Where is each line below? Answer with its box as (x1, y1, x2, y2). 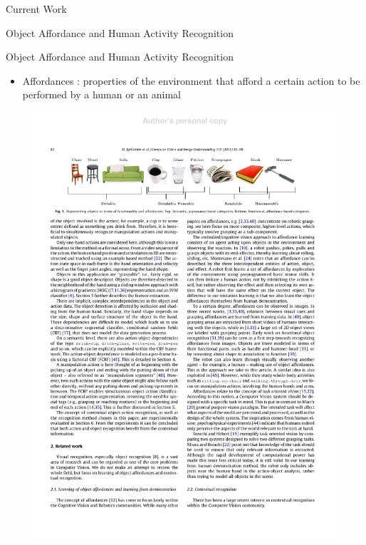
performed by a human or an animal (22, 87, 181, 102)
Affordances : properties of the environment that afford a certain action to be (22, 73, 360, 88)
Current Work (6, 1, 67, 16)
